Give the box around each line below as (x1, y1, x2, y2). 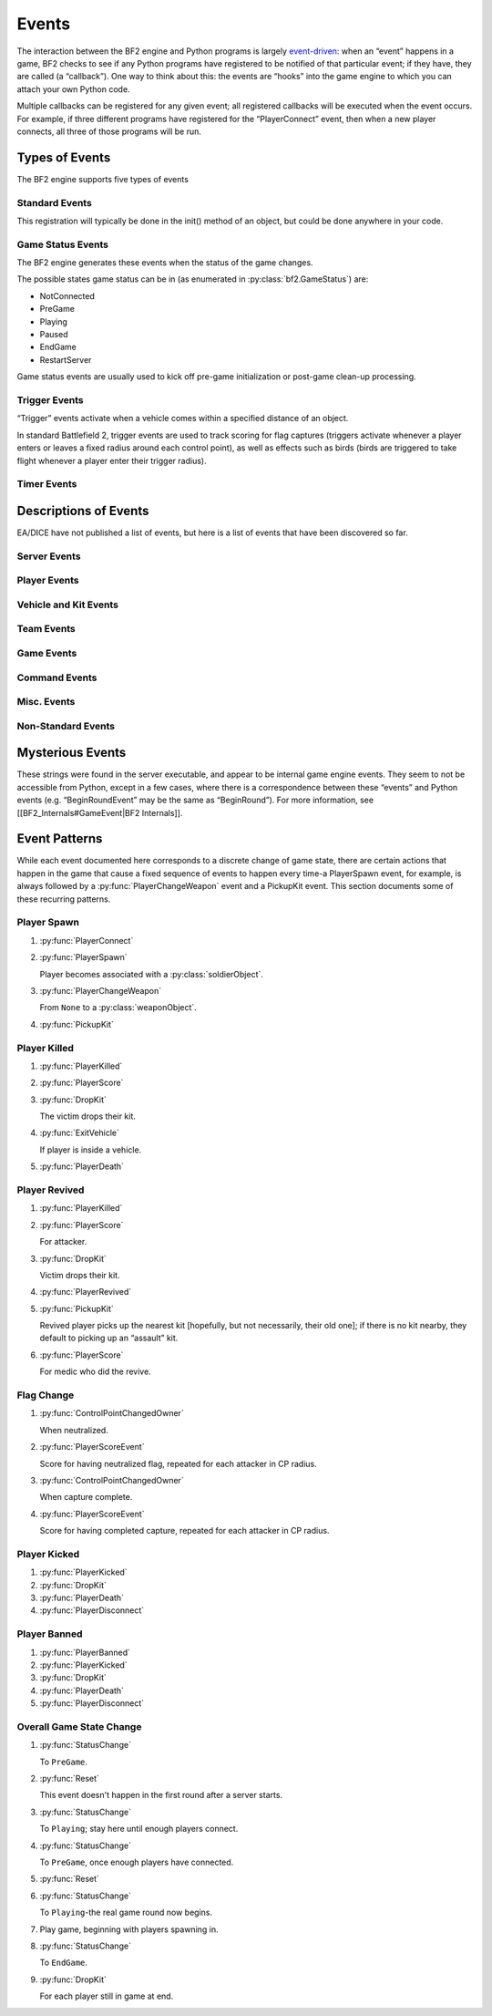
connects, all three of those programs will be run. (16, 126, 202, 137)
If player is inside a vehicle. (39, 1144, 142, 1155)
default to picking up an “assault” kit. (39, 1332, 179, 1344)
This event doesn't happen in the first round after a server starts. (39, 1790, 282, 1801)
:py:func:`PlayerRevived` (39, 1287, 132, 1297)
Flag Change (16, 1389, 75, 1401)
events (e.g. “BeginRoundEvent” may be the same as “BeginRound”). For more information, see (16, 794, 374, 806)
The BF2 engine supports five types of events (16, 173, 189, 184)
